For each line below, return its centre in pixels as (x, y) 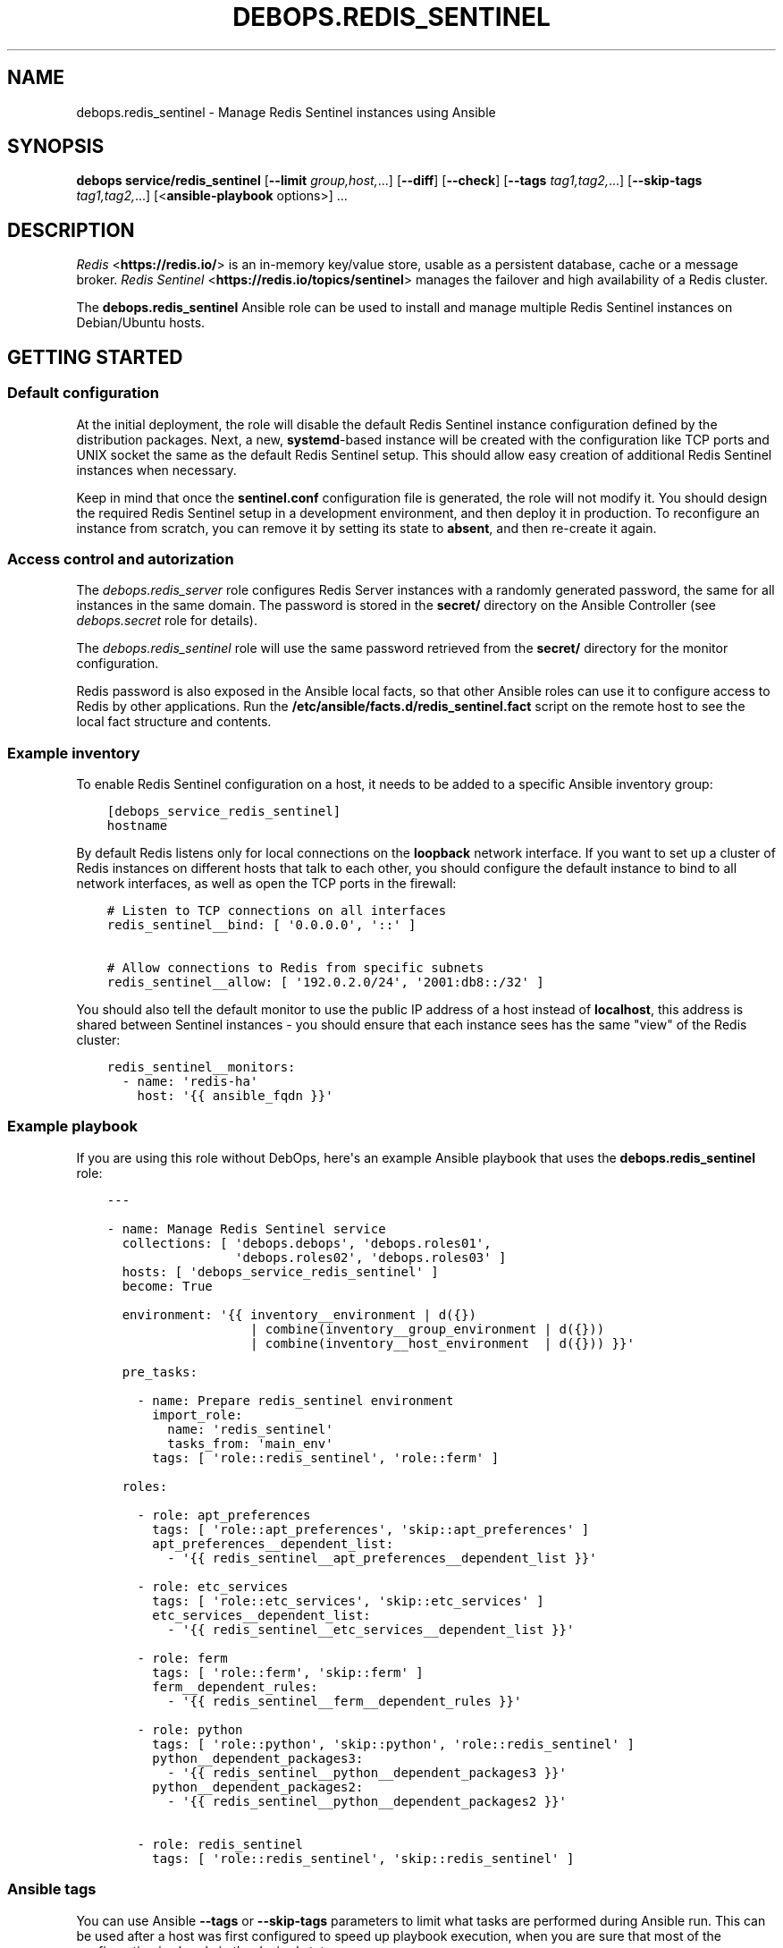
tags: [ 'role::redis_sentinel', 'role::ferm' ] (326, 1457)
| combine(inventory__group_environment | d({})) (427, 1329)
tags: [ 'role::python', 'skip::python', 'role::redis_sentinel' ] (393, 1744)
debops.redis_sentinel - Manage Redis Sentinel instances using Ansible (286, 112)
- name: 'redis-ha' (190, 1081)
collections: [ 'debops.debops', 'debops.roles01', (307, 1243)
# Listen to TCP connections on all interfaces (277, 910)
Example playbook (72, 1126)
